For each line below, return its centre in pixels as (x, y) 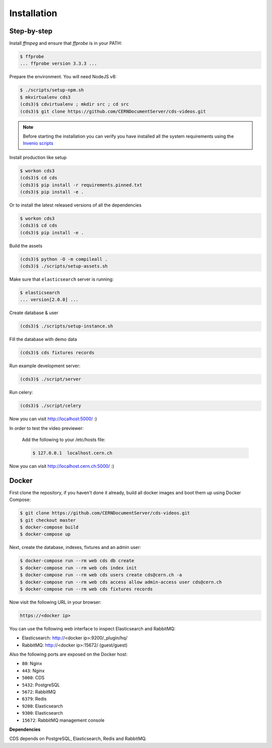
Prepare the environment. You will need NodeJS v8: (63, 77)
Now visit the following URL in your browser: (55, 602)
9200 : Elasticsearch (42, 706)
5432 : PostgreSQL (41, 685)
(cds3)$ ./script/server (51, 379)
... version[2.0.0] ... (49, 300)
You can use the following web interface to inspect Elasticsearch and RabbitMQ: (92, 628)
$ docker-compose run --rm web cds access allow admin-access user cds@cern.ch (121, 582)
